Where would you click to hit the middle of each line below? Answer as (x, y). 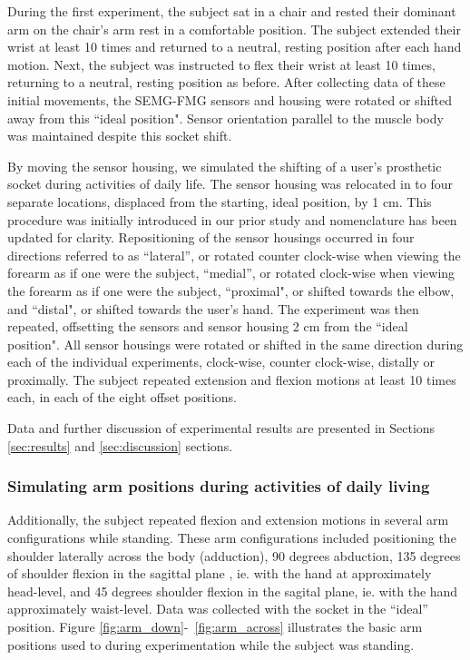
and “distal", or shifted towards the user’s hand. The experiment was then (213, 308)
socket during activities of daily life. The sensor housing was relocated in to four (230, 184)
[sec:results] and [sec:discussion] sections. (120, 445)
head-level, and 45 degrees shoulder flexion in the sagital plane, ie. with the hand (233, 591)
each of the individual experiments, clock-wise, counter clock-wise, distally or (221, 362)
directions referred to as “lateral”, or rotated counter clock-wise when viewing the (234, 255)
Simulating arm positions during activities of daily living (219, 486)
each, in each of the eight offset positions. (122, 397)
